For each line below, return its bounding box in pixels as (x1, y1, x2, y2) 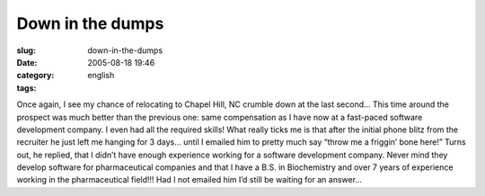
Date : (16, 57, 38, 67)
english (87, 70, 115, 81)
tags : (16, 82, 37, 94)
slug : (16, 45, 36, 56)
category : (16, 70, 55, 81)
